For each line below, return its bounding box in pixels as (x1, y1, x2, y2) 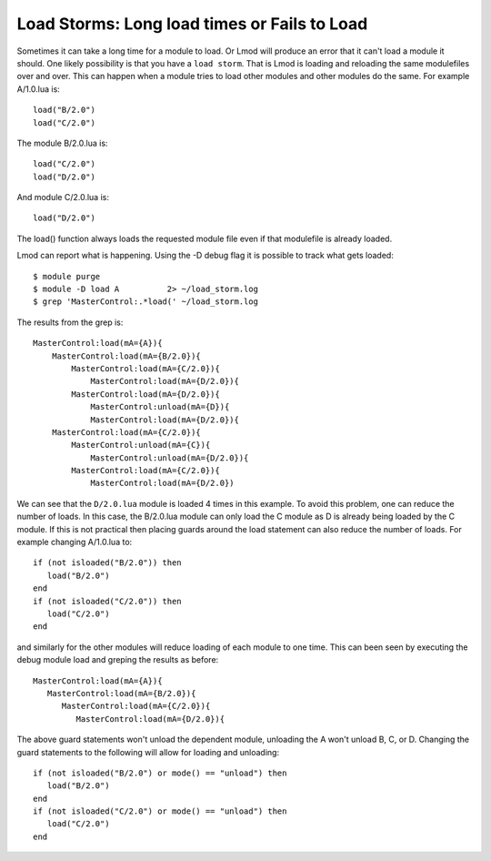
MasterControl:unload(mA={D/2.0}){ (90, 452, 249, 463)
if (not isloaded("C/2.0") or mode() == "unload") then (33, 806, 287, 816)
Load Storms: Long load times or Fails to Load (16, 14, 368, 34)
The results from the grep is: (16, 317, 124, 328)
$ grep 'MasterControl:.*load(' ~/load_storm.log (33, 297, 259, 307)
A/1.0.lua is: (16, 83, 61, 95)
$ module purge (33, 271, 101, 281)
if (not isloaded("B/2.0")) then (33, 558, 182, 568)
